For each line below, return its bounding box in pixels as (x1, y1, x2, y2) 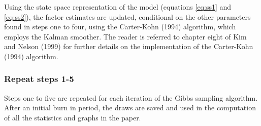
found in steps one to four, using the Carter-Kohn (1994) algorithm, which (4, 21, 236, 32)
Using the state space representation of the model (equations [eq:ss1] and (4, 2, 232, 12)
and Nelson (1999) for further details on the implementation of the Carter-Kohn (4, 41, 253, 52)
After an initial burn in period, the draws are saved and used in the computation (4, 102, 256, 113)
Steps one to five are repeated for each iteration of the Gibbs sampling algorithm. (4, 92, 258, 103)
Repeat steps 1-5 (4, 72, 74, 85)
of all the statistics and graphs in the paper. (4, 112, 141, 122)
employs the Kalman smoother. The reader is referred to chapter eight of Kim (4, 31, 247, 41)
